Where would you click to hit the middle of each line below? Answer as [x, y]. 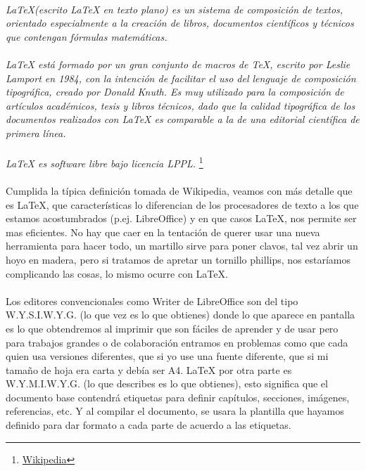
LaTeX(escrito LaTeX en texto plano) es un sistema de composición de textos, [175, 9]
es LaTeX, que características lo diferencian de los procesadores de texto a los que [182, 204]
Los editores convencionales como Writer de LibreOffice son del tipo [152, 301]
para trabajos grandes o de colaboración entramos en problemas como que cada [177, 342]
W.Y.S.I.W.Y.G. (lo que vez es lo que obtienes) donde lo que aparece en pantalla [181, 315]
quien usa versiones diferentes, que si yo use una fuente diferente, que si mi [167, 356]
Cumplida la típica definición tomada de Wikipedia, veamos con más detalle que [179, 190]
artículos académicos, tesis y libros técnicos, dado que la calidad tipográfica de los [181, 105]
